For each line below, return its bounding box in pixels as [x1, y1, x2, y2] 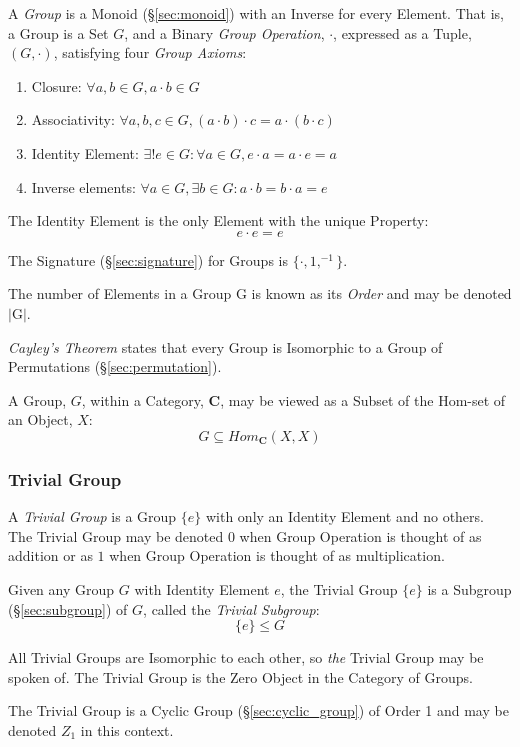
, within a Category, [81, 389, 204, 410]
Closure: [31, 75, 82, 96]
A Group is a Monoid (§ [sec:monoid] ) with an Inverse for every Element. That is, [8, 3, 504, 23]
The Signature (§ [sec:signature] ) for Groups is [8, 249, 288, 270]
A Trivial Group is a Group [8, 506, 177, 527]
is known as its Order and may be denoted [251, 283, 512, 304]
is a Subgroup [427, 578, 512, 599]
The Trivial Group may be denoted [8, 525, 224, 546]
